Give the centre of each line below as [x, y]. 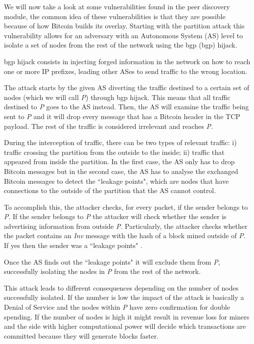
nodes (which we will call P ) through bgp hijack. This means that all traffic [117, 97]
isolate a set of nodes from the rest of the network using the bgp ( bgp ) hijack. [121, 45]
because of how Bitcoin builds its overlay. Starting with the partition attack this [124, 26]
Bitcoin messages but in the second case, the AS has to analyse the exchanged [121, 171]
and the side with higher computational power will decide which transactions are [125, 326]
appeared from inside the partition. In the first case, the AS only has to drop [119, 161]
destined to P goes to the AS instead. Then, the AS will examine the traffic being [127, 107]
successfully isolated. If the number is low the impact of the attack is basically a [124, 297]
